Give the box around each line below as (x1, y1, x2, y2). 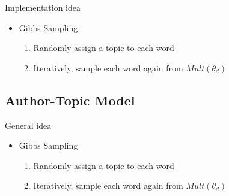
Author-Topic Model (5, 91, 135, 109)
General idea (5, 119, 52, 131)
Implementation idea (5, 1, 81, 13)
